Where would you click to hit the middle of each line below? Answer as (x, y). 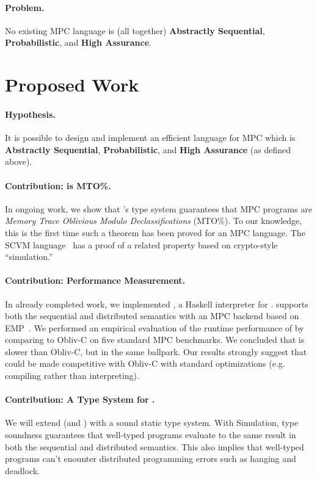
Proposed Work (72, 85)
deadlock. (23, 470)
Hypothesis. (30, 114)
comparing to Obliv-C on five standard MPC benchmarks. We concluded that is (155, 340)
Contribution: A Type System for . (80, 399)
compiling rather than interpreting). (72, 376)
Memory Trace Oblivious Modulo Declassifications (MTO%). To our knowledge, (154, 221)
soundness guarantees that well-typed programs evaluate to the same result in (151, 435)
